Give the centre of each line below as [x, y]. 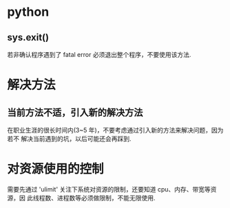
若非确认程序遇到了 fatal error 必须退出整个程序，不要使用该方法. [99, 55]
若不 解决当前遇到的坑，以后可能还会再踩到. [69, 139]
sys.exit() [28, 37]
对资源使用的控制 [56, 169]
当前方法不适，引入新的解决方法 [75, 112]
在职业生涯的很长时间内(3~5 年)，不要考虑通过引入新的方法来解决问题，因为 [115, 130]
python [28, 12]
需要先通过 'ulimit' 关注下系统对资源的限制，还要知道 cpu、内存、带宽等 [109, 189]
